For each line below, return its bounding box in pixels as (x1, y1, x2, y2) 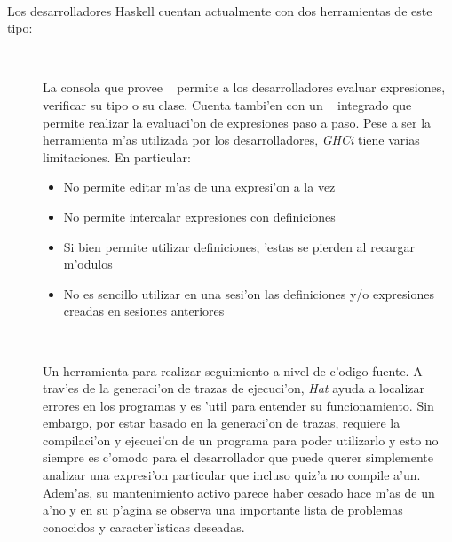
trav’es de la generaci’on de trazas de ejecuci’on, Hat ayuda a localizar (43, 379, 425, 397)
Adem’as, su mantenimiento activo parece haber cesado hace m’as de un (43, 483, 435, 501)
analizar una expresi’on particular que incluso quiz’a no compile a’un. (43, 466, 421, 484)
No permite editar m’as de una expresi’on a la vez (63, 177, 336, 196)
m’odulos (63, 255, 113, 273)
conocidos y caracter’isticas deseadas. (43, 517, 245, 536)
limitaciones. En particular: (43, 147, 191, 166)
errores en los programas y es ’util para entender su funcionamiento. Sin (43, 396, 434, 414)
